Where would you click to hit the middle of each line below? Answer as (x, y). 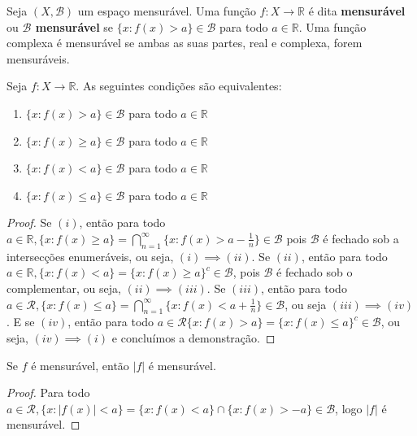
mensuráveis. (38, 58)
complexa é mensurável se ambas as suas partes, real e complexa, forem (185, 43)
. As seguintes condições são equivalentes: (179, 86)
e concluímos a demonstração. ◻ (193, 337)
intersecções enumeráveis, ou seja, (90, 256)
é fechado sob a (361, 238)
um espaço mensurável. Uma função (167, 11)
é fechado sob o (315, 272)
